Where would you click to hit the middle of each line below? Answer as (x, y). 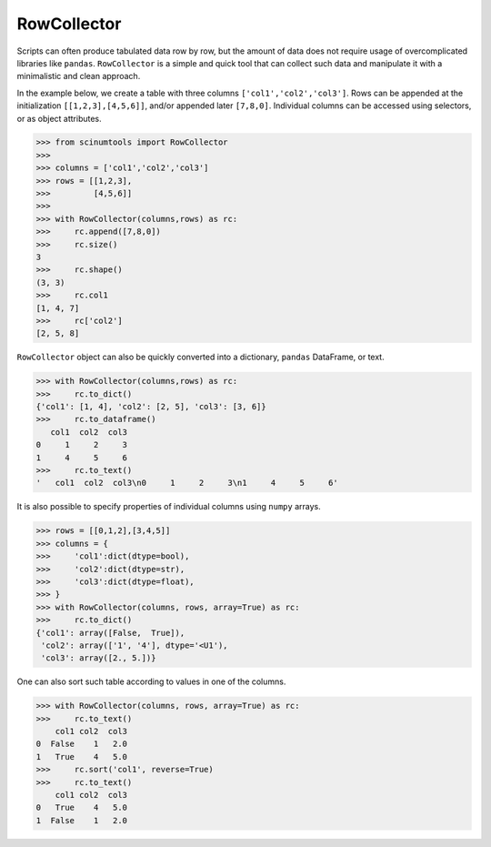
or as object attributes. (59, 118)
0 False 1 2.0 (81, 744)
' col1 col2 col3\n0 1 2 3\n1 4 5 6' (187, 483)
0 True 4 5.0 (81, 808)
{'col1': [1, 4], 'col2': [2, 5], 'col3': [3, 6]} (151, 407)
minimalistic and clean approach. (79, 76)
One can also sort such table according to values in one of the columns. (151, 681)
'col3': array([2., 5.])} (99, 658)
